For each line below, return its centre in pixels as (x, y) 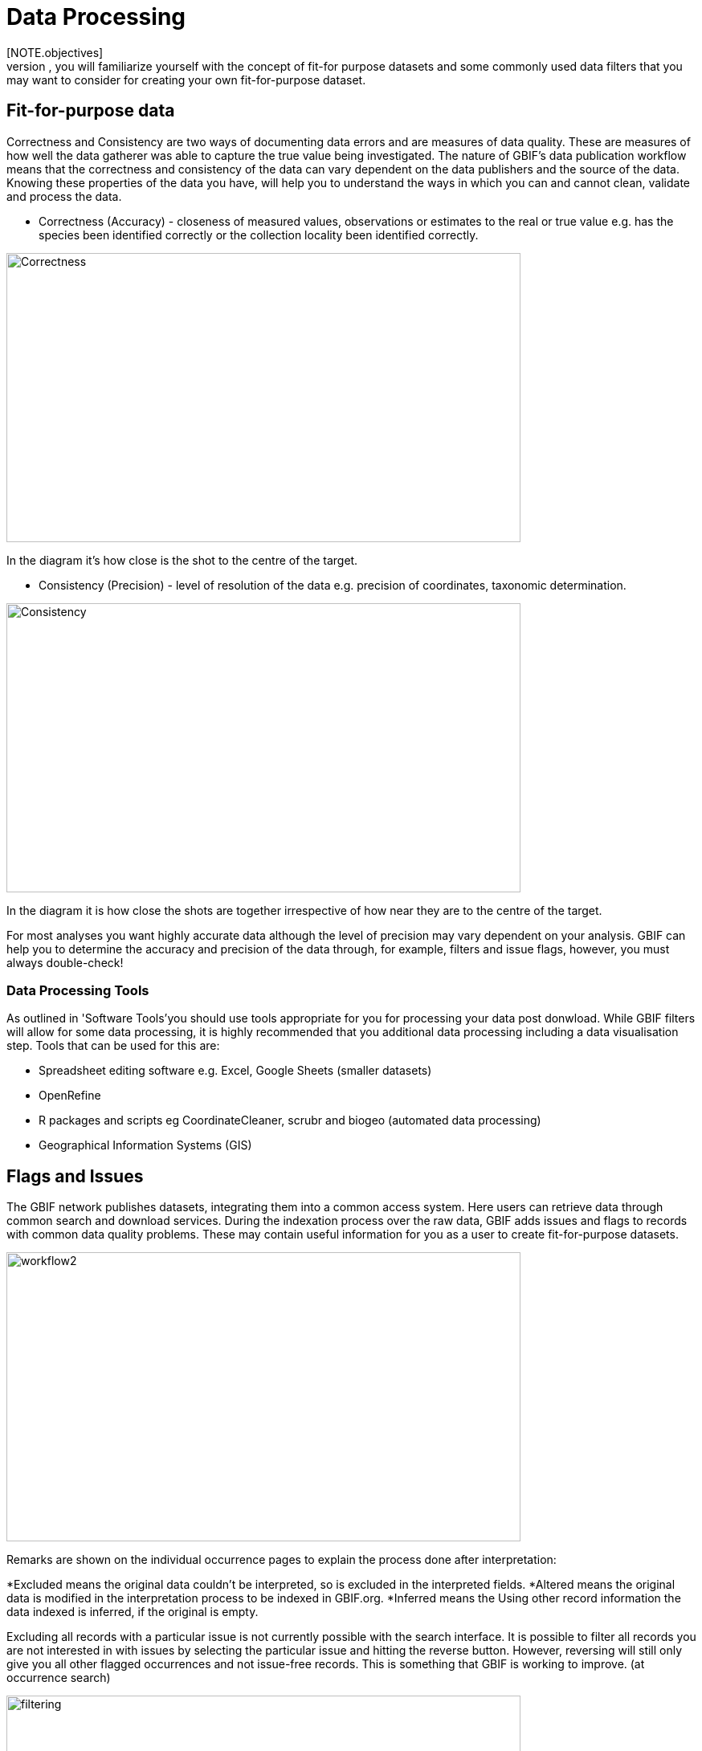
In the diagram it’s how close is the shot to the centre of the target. (182, 560)
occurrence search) (59, 1678)
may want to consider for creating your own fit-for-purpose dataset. (186, 80)
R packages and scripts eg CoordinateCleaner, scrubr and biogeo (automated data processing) (290, 1120)
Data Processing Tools (78, 990)
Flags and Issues (75, 1176)
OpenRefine (70, 1096)
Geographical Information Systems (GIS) (145, 1145)
